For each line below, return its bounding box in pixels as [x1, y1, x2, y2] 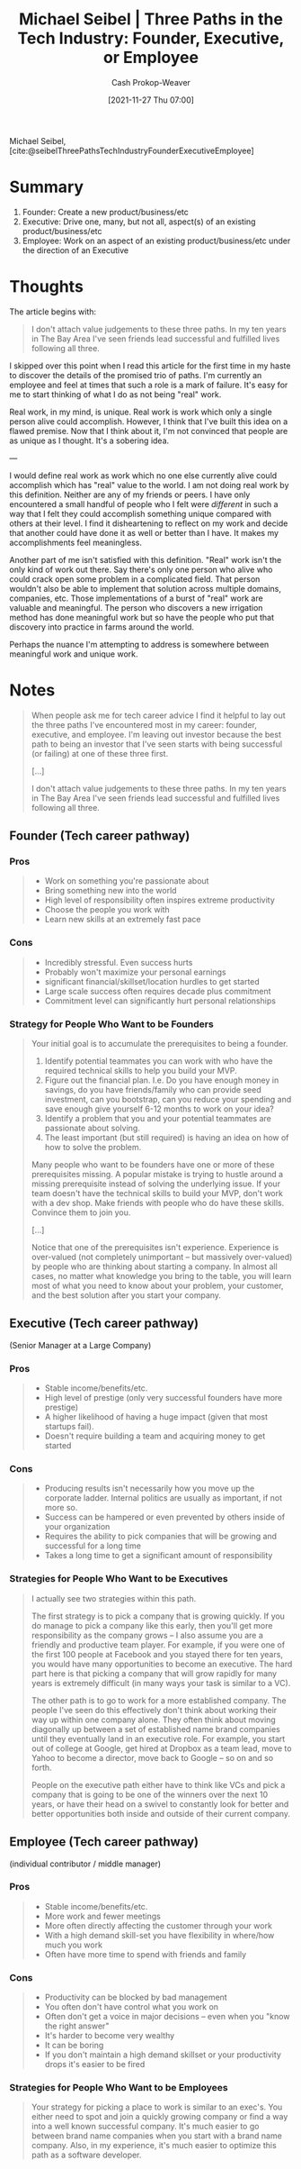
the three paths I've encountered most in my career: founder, [31, 719, 258, 730]
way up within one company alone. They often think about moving [31, 1714, 276, 1725]
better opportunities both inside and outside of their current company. [31, 1808, 290, 1819]
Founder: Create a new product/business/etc [22, 206, 189, 217]
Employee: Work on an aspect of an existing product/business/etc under [22, 235, 291, 246]
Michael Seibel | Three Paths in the [19, 9, 283, 30]
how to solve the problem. [44, 1142, 142, 1153]
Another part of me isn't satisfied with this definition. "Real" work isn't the [9, 554, 282, 565]
